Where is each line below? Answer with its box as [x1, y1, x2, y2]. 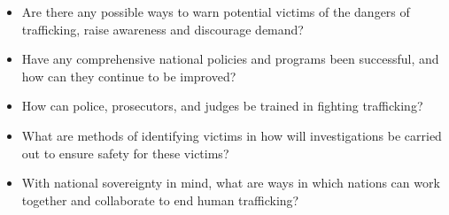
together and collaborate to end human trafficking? [21, 190, 299, 209]
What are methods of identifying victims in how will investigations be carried [21, 126, 442, 144]
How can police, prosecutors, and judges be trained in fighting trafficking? [21, 96, 423, 115]
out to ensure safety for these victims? [21, 143, 229, 162]
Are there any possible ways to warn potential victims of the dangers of [21, 3, 410, 20]
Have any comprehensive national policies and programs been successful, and [21, 50, 439, 68]
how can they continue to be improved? [21, 66, 236, 85]
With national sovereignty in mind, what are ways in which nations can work [21, 173, 440, 192]
